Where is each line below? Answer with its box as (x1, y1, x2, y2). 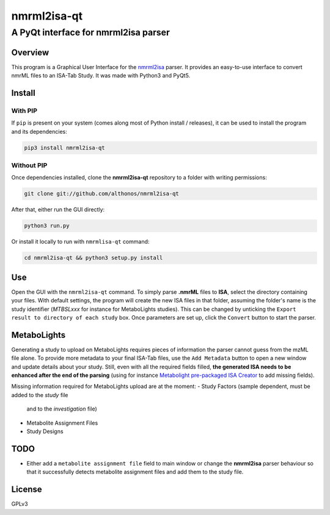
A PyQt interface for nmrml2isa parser (11, 27, 170, 38)
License (11, 484, 42, 495)
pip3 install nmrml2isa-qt (24, 144, 105, 151)
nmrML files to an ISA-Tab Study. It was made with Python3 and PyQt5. (11, 72, 191, 79)
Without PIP (11, 161, 48, 169)
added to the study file (11, 391, 68, 398)
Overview (11, 47, 50, 57)
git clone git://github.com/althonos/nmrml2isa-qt (24, 190, 180, 197)
